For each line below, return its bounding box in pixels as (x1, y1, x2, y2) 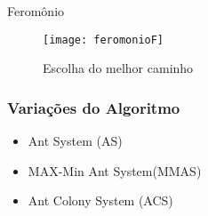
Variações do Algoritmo (7, 96, 180, 118)
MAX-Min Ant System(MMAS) (28, 161, 202, 180)
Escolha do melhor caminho (43, 59, 194, 77)
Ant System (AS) (28, 132, 123, 150)
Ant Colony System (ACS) (28, 191, 173, 210)
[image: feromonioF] (43, 33, 164, 46)
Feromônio (7, 2, 65, 20)
